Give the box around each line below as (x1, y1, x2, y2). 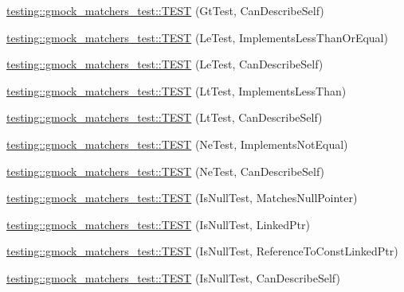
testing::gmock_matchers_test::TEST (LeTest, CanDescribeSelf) (6, 56, 324, 72)
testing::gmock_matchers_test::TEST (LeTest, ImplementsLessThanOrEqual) (6, 29, 388, 45)
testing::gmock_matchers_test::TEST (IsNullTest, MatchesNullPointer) (6, 189, 358, 206)
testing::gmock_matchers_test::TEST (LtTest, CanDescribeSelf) (6, 109, 323, 126)
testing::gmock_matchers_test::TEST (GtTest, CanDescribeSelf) (6, 2, 324, 18)
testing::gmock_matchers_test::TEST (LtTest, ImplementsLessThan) (6, 82, 347, 99)
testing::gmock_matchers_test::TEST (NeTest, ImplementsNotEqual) (6, 135, 348, 152)
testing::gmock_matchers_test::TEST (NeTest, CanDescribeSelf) (6, 162, 325, 179)
